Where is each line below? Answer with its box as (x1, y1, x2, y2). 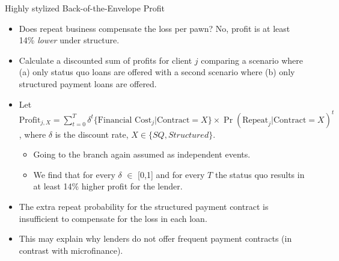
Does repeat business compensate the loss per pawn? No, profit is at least (19, 22, 290, 34)
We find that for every (33, 168, 115, 180)
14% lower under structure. (19, 34, 120, 46)
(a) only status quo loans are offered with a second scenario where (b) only (19, 66, 295, 78)
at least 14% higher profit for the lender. (33, 180, 183, 192)
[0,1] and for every (138, 168, 205, 180)
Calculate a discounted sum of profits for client (19, 54, 192, 66)
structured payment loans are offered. (19, 77, 157, 90)
